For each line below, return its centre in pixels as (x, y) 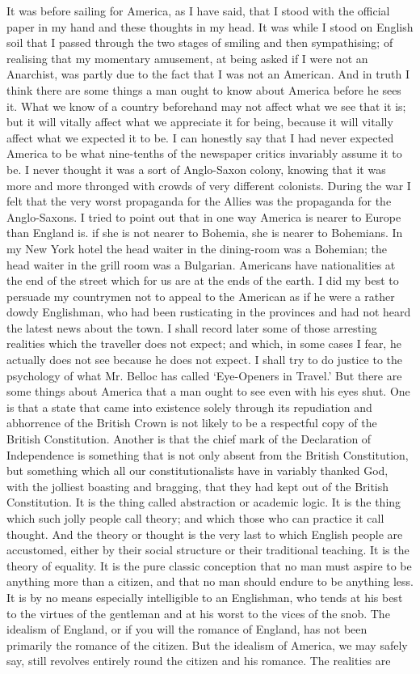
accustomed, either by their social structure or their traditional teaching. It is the (208, 550)
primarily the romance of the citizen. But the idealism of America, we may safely (207, 644)
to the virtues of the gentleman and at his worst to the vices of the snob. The (198, 613)
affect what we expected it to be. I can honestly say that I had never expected (200, 137)
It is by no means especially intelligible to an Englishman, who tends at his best (205, 597)
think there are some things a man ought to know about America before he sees (204, 89)
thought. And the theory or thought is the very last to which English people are (205, 534)
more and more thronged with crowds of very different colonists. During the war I (209, 185)
